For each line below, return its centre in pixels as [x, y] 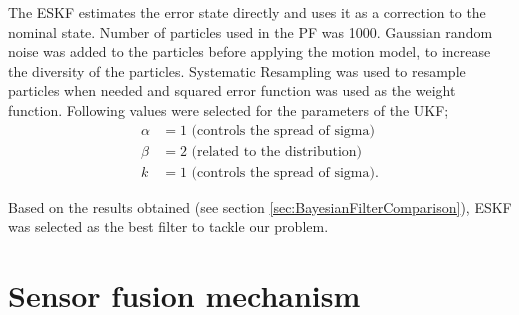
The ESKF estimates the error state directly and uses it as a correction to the [247, 12]
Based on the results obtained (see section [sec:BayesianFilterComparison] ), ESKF [260, 206]
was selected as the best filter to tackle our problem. [168, 226]
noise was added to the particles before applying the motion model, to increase [249, 51]
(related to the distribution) [277, 151]
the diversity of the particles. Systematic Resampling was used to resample [237, 70]
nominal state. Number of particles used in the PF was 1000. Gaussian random [250, 31]
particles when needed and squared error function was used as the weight [232, 90]
